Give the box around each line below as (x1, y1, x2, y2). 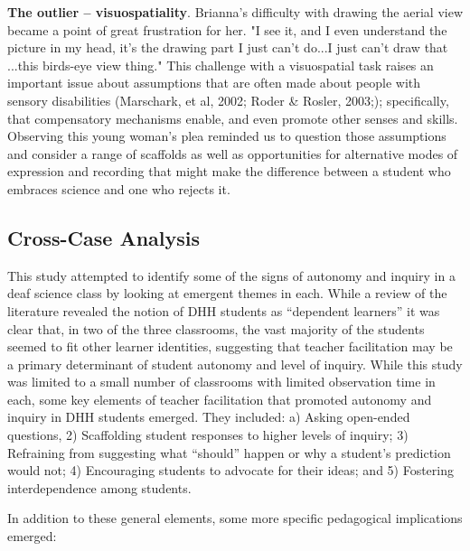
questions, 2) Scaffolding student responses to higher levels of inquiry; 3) (7, 425, 409, 444)
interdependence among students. (7, 478, 192, 497)
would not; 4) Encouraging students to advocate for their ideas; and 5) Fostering (7, 461, 455, 480)
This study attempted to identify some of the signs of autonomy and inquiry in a (7, 266, 456, 285)
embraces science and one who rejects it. (7, 179, 230, 198)
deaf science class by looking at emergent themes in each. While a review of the (7, 284, 447, 303)
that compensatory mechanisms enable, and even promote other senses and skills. (7, 108, 458, 127)
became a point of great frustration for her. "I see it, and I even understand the (7, 20, 447, 39)
